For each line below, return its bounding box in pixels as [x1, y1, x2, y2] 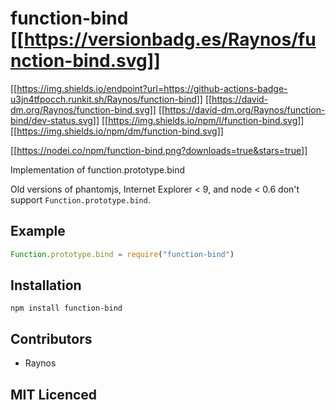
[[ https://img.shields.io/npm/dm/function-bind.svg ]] [10, 125, 224, 137]
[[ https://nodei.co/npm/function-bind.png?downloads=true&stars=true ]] [10, 144, 308, 156]
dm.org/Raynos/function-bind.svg [10, 103, 150, 116]
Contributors [10, 330, 93, 347]
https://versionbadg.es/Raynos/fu [23, 28, 317, 51]
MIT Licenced [10, 386, 98, 403]
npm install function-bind [10, 303, 123, 314]
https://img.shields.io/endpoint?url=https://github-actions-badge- [16, 82, 288, 94]
